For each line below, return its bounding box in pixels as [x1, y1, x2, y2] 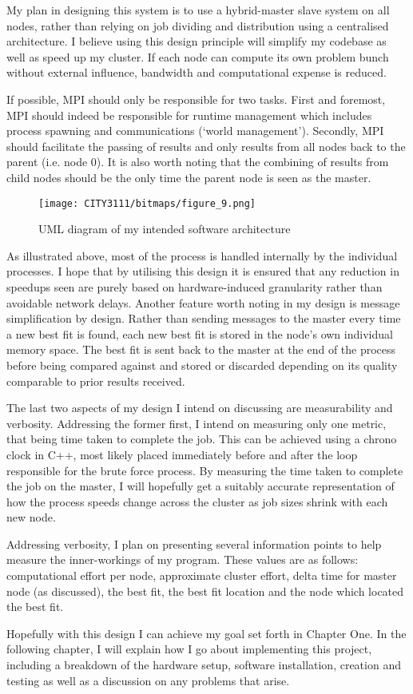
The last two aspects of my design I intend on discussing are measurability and [6, 399, 393, 416]
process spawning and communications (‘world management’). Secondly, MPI [6, 122, 384, 139]
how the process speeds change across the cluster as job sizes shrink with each [6, 493, 388, 510]
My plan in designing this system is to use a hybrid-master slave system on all [6, 2, 390, 18]
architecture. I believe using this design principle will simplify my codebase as [6, 33, 387, 50]
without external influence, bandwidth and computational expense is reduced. [6, 64, 387, 81]
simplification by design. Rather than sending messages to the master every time [6, 310, 401, 327]
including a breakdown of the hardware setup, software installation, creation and [6, 656, 401, 673]
